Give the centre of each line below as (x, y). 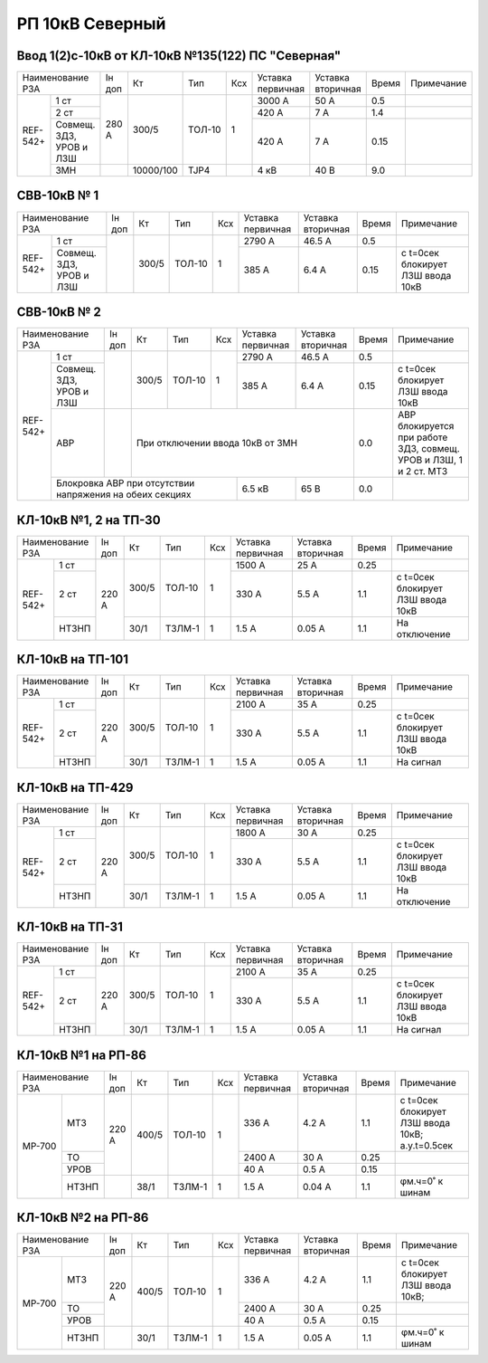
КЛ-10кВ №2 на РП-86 (83, 1218)
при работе (423, 437)
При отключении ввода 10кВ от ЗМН (217, 443)
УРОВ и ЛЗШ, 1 (430, 460)
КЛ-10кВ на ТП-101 (72, 659)
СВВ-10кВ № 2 (59, 312)
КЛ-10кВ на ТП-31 (70, 927)
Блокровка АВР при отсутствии (125, 483)
